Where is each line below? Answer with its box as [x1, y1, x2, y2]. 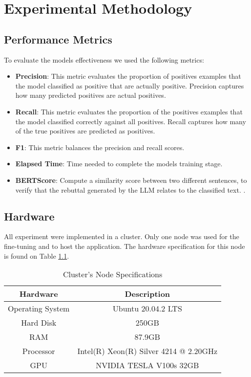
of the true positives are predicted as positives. [15, 126, 155, 136]
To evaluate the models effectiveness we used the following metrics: [4, 54, 204, 65]
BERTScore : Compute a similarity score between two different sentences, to [15, 175, 247, 185]
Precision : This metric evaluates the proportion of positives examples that [15, 71, 241, 81]
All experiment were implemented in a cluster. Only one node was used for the [4, 231, 239, 242]
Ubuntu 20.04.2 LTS [112, 303, 182, 314]
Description [125, 288, 170, 300]
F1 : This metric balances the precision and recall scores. [15, 142, 185, 152]
